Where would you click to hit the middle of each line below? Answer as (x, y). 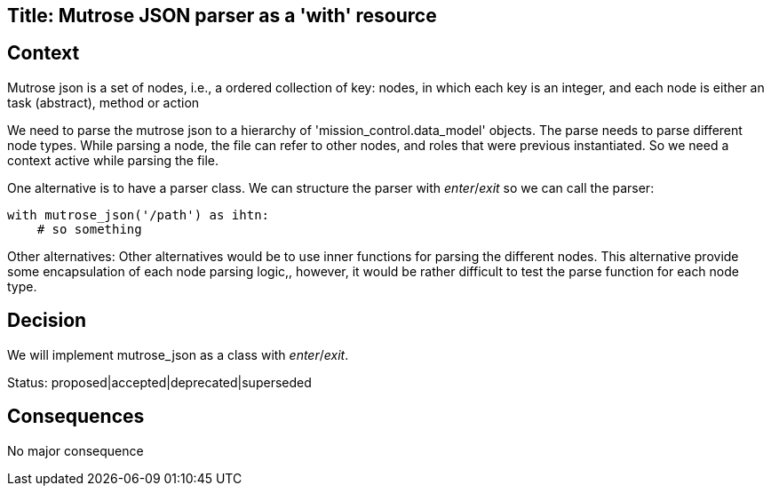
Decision (47, 321)
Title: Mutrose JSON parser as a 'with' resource (222, 16)
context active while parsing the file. (113, 160)
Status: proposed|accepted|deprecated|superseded (159, 382)
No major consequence (76, 450)
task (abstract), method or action (103, 102)
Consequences (76, 417)
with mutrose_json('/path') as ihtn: (139, 215)
